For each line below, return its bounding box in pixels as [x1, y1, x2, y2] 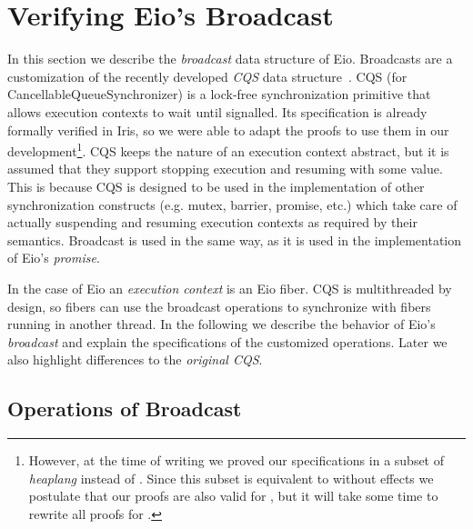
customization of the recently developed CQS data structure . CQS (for [7, 66, 408, 85]
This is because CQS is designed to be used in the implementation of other [7, 176, 425, 195]
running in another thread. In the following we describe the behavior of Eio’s [7, 314, 436, 334]
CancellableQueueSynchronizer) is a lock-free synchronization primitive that [7, 85, 431, 104]
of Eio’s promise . [7, 248, 100, 267]
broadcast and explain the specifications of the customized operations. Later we [7, 332, 448, 351]
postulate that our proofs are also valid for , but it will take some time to [28, 486, 438, 505]
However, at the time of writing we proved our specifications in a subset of [28, 451, 444, 470]
